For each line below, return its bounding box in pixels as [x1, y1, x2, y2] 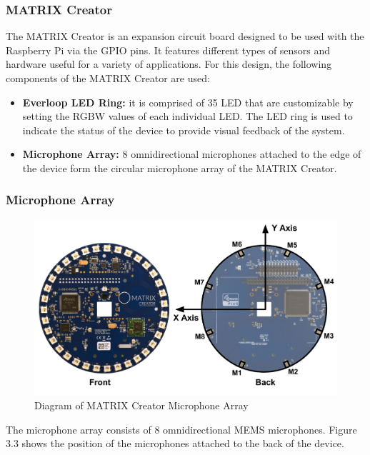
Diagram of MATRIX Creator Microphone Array [34, 398, 249, 413]
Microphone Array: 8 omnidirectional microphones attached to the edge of [22, 146, 361, 161]
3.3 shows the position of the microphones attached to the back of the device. [6, 436, 344, 451]
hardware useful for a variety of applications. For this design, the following [6, 56, 332, 71]
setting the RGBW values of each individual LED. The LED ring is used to [22, 109, 353, 124]
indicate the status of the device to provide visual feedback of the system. [22, 122, 345, 137]
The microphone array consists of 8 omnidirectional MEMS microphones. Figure [6, 421, 357, 436]
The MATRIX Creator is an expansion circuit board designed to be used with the [6, 29, 364, 44]
